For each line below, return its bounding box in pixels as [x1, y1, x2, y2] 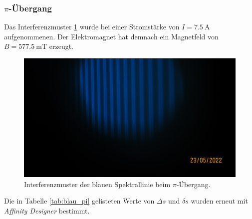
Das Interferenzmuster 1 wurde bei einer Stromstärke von [4, 21, 180, 32]
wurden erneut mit [191, 196, 248, 206]
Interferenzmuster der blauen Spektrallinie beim [24, 179, 171, 189]
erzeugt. [49, 41, 73, 51]
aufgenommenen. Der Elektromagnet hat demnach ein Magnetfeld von [4, 31, 219, 41]
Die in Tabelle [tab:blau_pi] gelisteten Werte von [4, 196, 155, 206]
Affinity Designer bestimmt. [4, 205, 90, 216]
